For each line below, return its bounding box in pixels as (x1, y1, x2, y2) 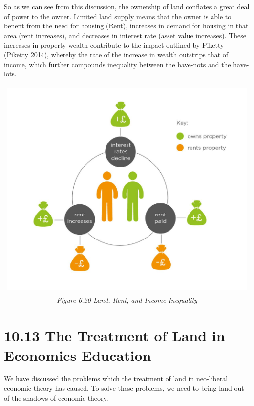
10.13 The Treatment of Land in (4, 326, 225, 346)
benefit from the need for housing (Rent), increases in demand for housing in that (4, 21, 249, 31)
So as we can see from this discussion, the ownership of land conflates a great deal (4, 1, 250, 11)
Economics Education (4, 345, 151, 365)
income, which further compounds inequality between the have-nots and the (4, 59, 231, 69)
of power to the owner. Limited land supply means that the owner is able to (4, 11, 232, 21)
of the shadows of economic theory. (4, 392, 108, 403)
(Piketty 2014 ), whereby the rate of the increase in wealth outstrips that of (4, 49, 229, 59)
